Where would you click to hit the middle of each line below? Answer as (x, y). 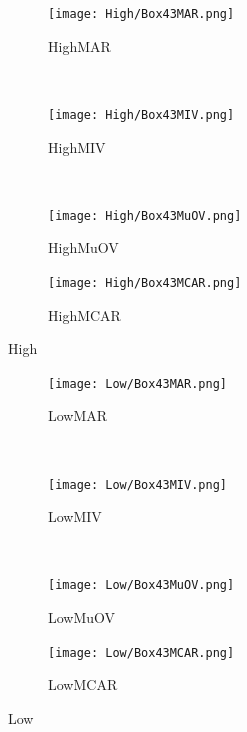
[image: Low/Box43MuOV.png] (141, 585)
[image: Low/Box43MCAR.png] (141, 652)
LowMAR (78, 415)
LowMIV (75, 516)
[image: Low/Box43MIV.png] (137, 484)
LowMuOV (82, 617)
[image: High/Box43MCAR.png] (145, 282)
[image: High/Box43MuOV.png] (145, 215)
